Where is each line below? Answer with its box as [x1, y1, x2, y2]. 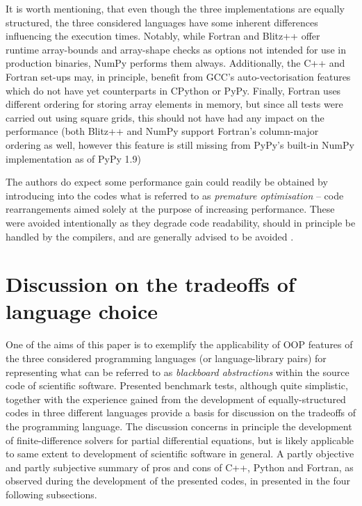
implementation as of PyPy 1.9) [6, 151, 141, 165]
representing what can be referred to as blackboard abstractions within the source [6, 364, 349, 379]
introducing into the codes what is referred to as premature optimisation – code [6, 188, 344, 202]
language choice [6, 297, 158, 325]
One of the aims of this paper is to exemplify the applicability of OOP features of [6, 337, 353, 352]
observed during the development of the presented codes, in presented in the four [6, 473, 350, 488]
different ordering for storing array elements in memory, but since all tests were [6, 97, 343, 111]
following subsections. [6, 487, 97, 501]
